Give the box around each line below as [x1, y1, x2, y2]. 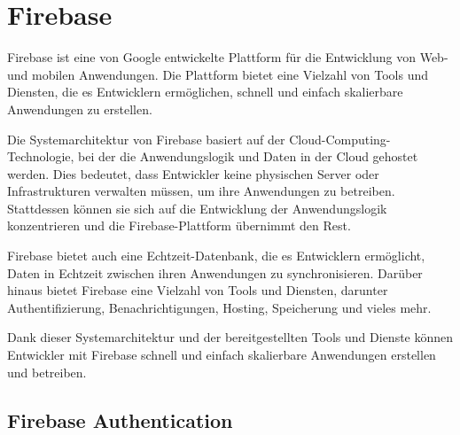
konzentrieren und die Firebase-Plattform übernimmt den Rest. [7, 216, 351, 235]
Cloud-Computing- [289, 129, 391, 148]
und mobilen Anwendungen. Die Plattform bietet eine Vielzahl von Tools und [7, 65, 428, 83]
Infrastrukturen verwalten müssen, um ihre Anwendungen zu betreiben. [7, 182, 395, 200]
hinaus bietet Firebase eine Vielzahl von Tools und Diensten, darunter [7, 281, 388, 299]
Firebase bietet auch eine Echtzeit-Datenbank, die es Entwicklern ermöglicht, [7, 246, 425, 265]
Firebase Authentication [7, 406, 233, 433]
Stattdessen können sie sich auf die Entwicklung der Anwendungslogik [7, 198, 387, 217]
